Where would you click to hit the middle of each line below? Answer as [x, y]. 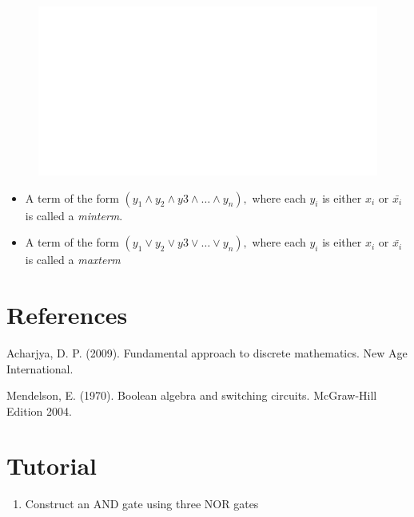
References [67, 314]
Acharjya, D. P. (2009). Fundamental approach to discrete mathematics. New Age [207, 352]
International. [40, 368]
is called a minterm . [74, 215]
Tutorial [52, 466]
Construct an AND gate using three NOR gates [142, 504]
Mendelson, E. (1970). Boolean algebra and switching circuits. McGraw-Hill [192, 395]
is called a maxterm [73, 260]
